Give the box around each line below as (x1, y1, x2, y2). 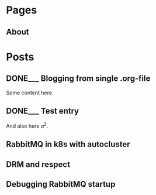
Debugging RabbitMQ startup (6, 179, 116, 189)
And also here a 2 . (6, 121, 48, 129)
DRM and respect (6, 159, 71, 169)
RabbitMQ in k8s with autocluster (6, 139, 130, 149)
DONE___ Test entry (6, 106, 79, 116)
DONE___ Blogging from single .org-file (6, 74, 151, 84)
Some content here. (6, 89, 54, 96)
